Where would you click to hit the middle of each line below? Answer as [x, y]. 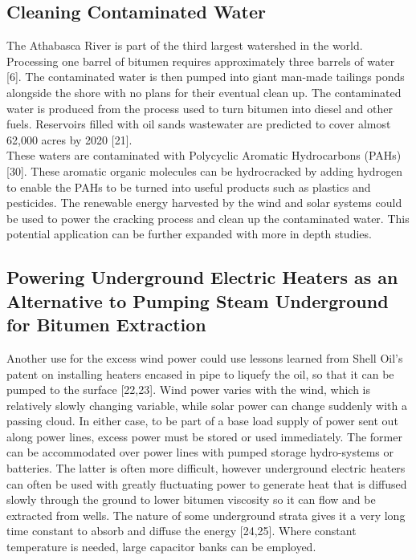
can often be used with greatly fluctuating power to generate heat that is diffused [207, 483]
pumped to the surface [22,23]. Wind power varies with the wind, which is [189, 390]
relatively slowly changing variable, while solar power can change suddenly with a [207, 405]
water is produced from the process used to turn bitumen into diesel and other [200, 108]
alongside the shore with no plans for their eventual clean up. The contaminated [204, 92]
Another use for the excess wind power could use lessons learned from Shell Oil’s [205, 357]
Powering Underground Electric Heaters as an [202, 277]
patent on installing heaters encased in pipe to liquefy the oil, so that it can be [200, 373]
